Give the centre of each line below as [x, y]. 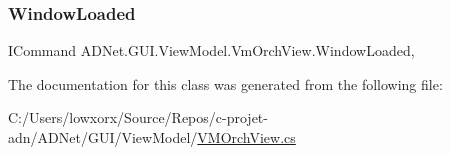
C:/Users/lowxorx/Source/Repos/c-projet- [138, 117]
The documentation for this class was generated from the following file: [225, 83]
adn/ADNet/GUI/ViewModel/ [103, 137]
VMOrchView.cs [246, 137]
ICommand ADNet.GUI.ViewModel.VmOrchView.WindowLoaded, [211, 50]
